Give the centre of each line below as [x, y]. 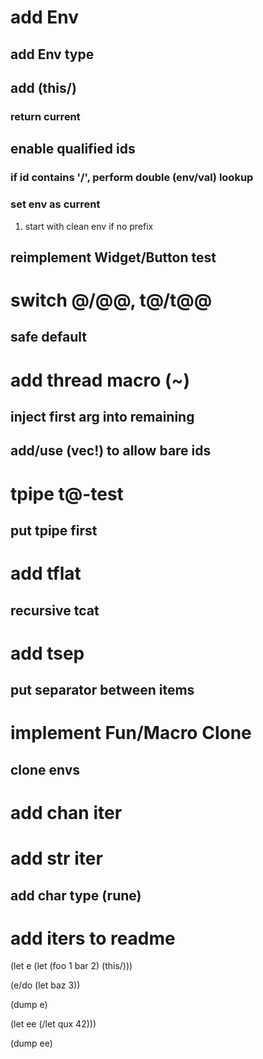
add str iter [56, 858]
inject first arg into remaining [102, 417]
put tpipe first [54, 531]
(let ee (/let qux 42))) [53, 1024]
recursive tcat [55, 610]
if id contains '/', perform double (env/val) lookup [132, 178]
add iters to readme [93, 938]
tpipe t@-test [67, 493]
